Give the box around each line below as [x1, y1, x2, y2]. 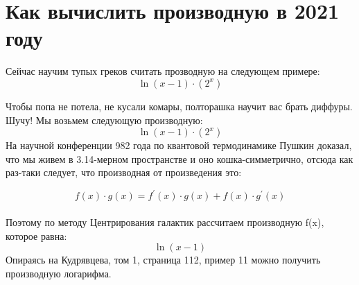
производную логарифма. [6, 266, 112, 280]
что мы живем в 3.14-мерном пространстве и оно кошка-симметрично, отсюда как [6, 151, 353, 166]
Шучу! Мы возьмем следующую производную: [6, 112, 203, 127]
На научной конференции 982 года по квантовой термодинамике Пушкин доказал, [6, 138, 352, 153]
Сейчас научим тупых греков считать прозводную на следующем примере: [6, 64, 320, 78]
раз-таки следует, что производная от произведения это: [6, 165, 242, 180]
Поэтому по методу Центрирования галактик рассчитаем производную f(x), [6, 214, 324, 229]
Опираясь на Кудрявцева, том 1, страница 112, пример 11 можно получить [6, 252, 321, 267]
